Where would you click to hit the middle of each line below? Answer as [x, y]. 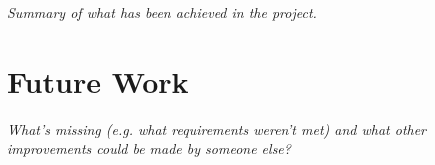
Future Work [98, 80]
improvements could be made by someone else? [149, 148]
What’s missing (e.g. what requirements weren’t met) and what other [217, 128]
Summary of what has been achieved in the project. [162, 12]
